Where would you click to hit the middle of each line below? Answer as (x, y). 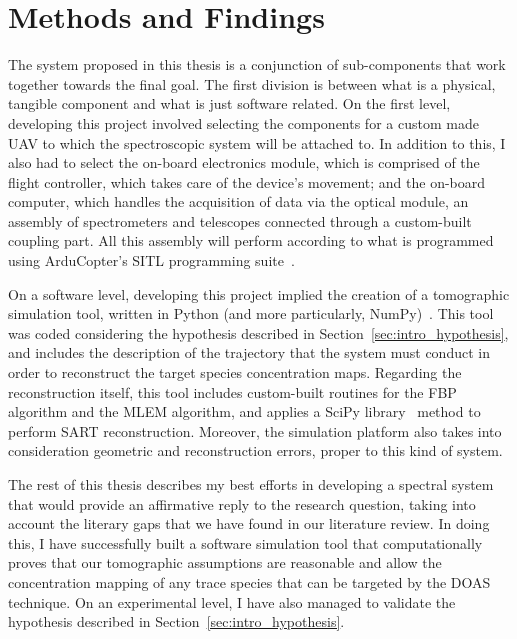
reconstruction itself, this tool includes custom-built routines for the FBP (232, 391)
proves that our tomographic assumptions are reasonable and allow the (225, 562)
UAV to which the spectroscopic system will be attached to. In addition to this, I (257, 142)
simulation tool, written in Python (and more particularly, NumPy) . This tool (251, 313)
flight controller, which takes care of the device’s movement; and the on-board (247, 181)
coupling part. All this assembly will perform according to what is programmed (251, 240)
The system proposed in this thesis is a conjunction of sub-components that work (257, 64)
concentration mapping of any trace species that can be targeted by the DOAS (249, 581)
